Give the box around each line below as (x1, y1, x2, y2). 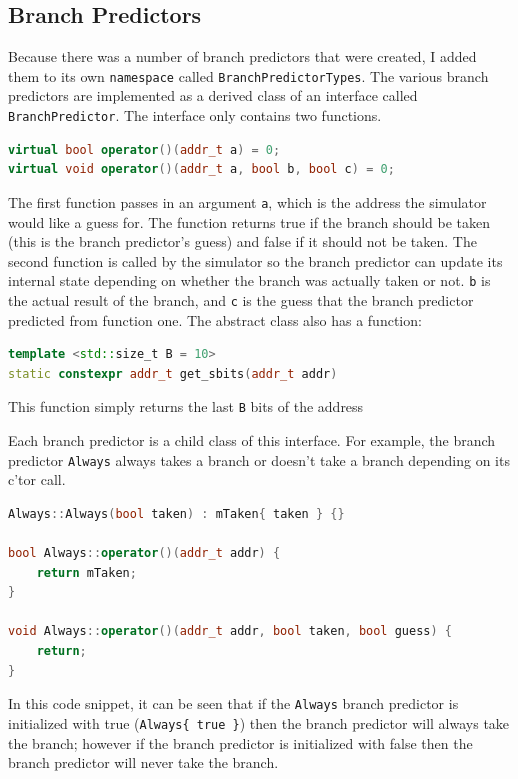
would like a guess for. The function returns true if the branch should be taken (8, 211, 490, 232)
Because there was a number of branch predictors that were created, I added (8, 46, 477, 67)
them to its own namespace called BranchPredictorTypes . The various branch (8, 65, 489, 86)
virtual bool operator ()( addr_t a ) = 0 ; (8, 142, 281, 157)
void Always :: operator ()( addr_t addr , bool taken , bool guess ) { (8, 624, 452, 639)
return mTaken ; (36, 565, 137, 580)
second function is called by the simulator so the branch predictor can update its (8, 250, 503, 271)
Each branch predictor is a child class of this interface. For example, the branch (8, 430, 496, 451)
